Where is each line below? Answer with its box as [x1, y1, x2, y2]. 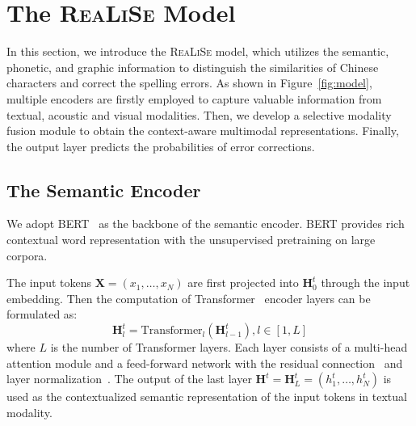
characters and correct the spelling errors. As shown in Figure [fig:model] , [6, 74, 372, 91]
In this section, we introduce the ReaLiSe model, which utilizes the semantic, [6, 43, 389, 60]
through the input [321, 274, 410, 291]
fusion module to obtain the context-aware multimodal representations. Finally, [6, 122, 399, 139]
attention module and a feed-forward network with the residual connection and [6, 354, 403, 371]
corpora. [6, 247, 48, 264]
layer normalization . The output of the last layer [6, 370, 252, 387]
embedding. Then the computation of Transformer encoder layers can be [6, 289, 371, 306]
